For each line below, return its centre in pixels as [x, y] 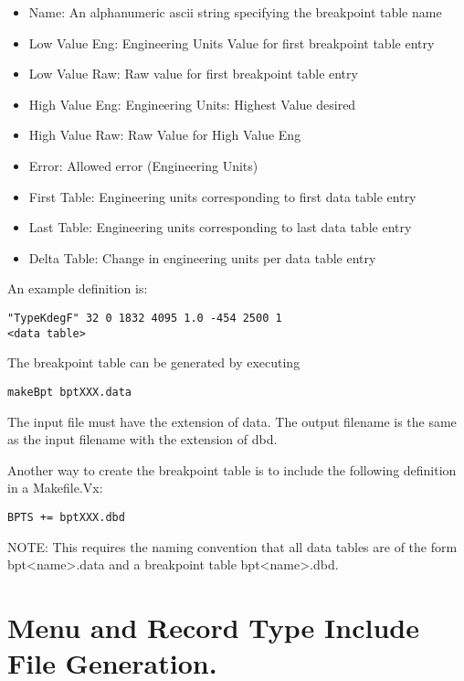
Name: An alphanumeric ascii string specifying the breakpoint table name [235, 12]
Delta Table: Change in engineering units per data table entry [202, 257]
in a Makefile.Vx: [55, 488]
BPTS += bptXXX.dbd [66, 517]
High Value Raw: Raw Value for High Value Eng [165, 135]
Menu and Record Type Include [213, 627]
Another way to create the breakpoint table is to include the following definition [232, 469]
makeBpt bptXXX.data [70, 392]
